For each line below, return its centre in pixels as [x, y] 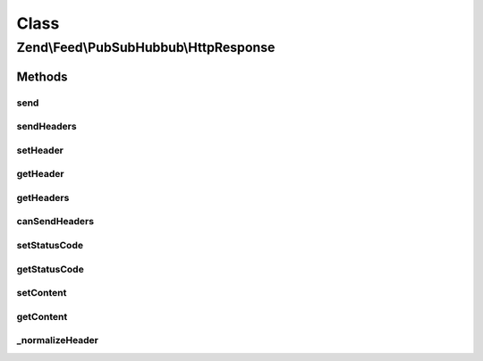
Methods [42, 76]
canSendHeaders [55, 222]
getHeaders [43, 197]
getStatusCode [50, 269]
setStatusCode [50, 245]
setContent [42, 293]
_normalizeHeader [57, 340]
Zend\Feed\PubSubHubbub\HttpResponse [146, 47]
